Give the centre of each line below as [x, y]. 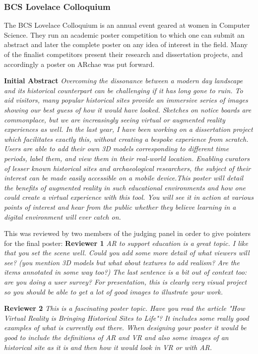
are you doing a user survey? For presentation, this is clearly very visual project [126, 282]
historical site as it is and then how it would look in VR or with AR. [108, 347]
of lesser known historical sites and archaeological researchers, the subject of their [128, 168]
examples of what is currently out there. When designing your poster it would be [125, 327]
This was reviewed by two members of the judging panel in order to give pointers [128, 233]
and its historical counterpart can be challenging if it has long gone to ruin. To [124, 90]
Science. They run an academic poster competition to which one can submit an [124, 34]
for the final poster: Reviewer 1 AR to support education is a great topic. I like [126, 243]
